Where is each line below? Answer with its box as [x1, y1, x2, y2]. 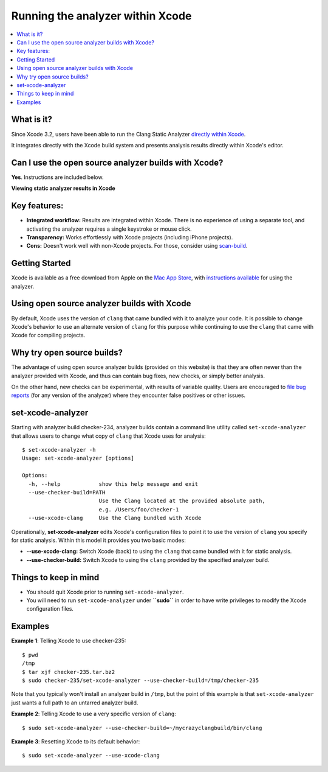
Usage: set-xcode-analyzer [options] [22, 455, 135, 462]
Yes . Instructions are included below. [11, 174, 104, 181]
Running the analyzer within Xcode [11, 9, 192, 23]
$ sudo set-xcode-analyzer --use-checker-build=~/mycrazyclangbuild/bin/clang [22, 725, 262, 731]
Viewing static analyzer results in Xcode [11, 184, 115, 192]
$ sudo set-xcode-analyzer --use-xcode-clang [22, 752, 160, 759]
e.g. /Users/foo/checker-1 [98, 506, 179, 513]
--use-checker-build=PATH [28, 489, 106, 496]
